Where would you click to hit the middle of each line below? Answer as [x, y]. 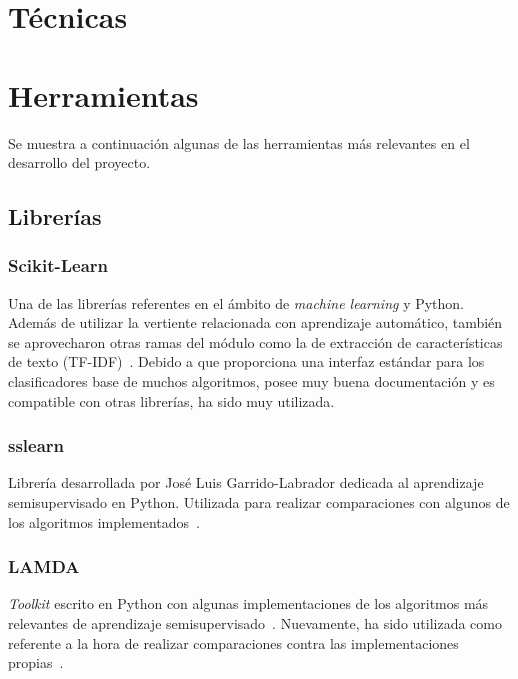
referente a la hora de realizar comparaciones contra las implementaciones [233, 642]
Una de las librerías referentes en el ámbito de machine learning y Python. [236, 302]
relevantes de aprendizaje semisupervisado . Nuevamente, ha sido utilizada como [255, 623]
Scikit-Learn [58, 265]
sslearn [36, 445]
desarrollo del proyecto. [79, 162]
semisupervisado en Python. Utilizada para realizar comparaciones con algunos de [259, 502]
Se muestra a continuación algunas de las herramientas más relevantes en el [239, 142]
